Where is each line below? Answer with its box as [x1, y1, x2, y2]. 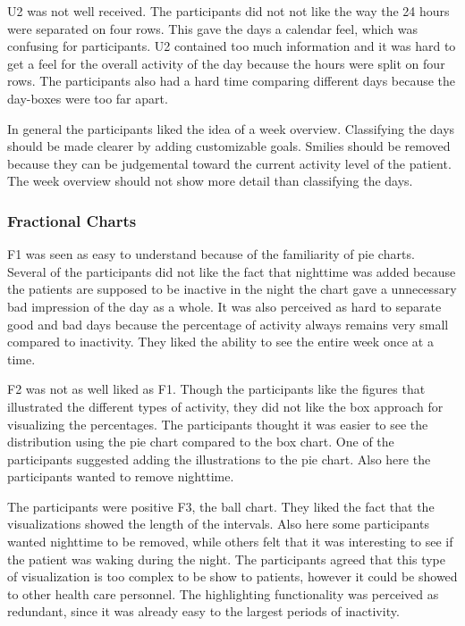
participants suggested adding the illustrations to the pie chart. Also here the [7, 449, 431, 468]
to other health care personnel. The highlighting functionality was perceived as [7, 584, 439, 603]
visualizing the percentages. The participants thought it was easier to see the [7, 414, 428, 433]
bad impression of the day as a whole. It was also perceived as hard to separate [7, 296, 442, 315]
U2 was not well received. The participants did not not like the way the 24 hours [7, 2, 450, 20]
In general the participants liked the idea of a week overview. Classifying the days [7, 119, 455, 138]
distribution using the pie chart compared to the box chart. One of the [7, 432, 394, 451]
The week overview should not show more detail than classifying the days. [7, 171, 413, 190]
